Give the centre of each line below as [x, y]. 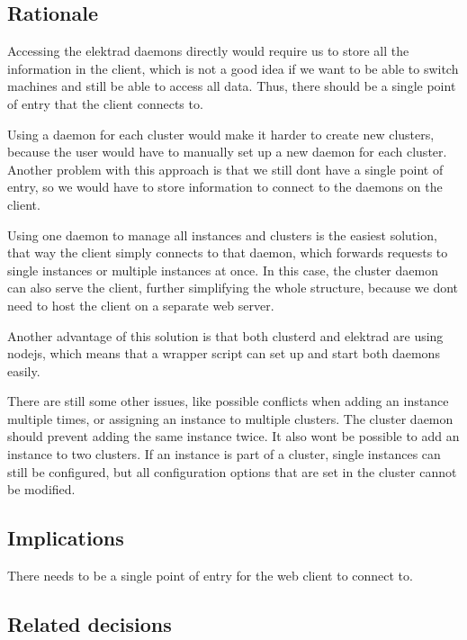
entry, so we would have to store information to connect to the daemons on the [225, 187]
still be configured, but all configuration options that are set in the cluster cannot [232, 471]
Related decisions [90, 624]
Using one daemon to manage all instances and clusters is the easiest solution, [222, 234]
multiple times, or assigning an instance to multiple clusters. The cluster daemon [230, 418]
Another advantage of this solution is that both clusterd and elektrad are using [225, 335]
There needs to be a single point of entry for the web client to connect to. [210, 576]
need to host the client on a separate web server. [141, 305]
